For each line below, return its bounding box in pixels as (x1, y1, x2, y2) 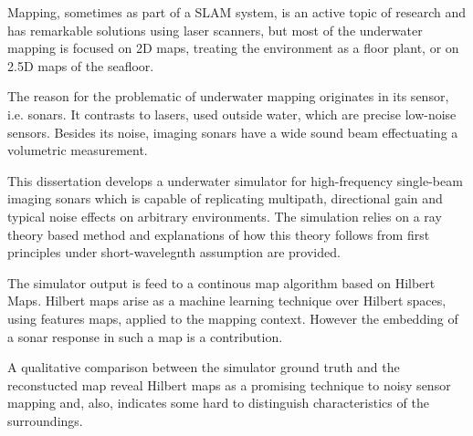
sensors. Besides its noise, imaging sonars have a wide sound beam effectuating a (7, 122, 458, 141)
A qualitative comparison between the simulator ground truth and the (7, 358, 400, 377)
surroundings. (7, 410, 83, 430)
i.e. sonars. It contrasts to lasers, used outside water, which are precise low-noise (7, 104, 457, 123)
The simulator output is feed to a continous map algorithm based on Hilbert (7, 273, 436, 292)
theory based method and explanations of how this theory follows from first (7, 224, 430, 244)
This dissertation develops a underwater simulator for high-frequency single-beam (7, 171, 463, 190)
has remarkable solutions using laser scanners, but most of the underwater (7, 20, 423, 39)
